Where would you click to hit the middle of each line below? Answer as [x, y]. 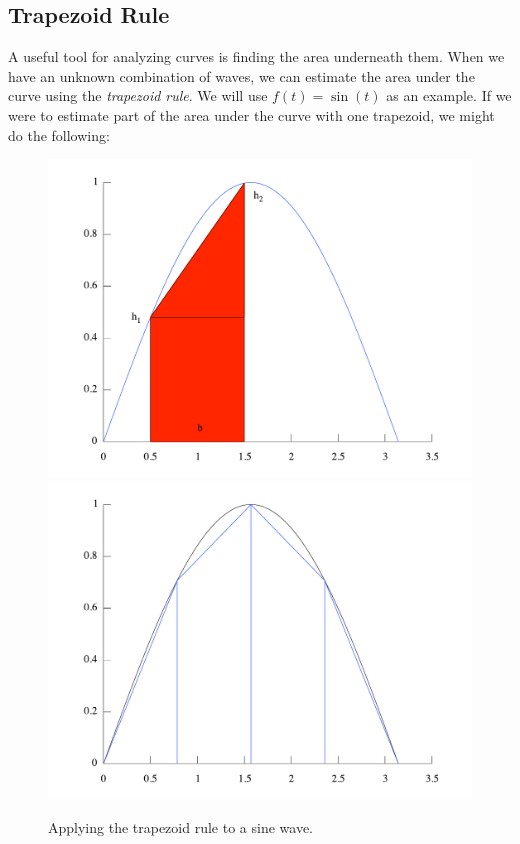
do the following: [59, 134]
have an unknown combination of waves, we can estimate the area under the [241, 75]
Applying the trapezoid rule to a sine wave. [180, 826]
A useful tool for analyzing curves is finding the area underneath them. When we [256, 56]
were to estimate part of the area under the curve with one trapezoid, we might [251, 114]
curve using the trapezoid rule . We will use [138, 95]
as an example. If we [449, 95]
